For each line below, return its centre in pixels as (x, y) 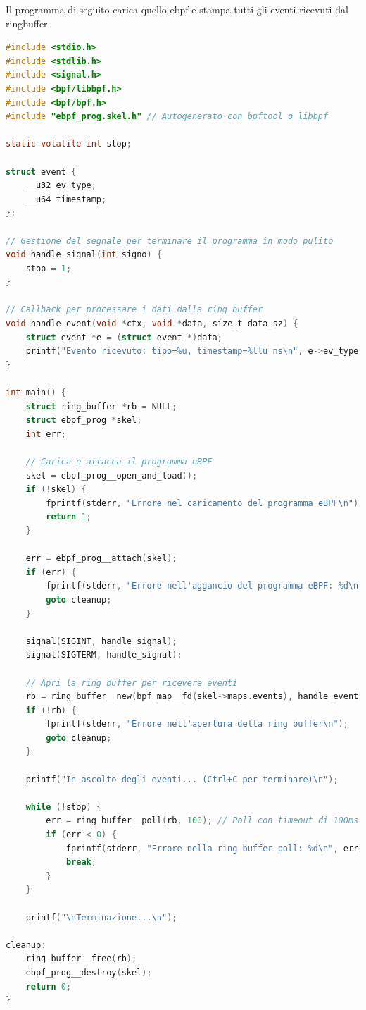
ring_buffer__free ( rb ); (81, 959)
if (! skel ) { (56, 489)
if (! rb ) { (51, 710)
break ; (81, 862)
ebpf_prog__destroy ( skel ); (89, 972)
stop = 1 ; (49, 268)
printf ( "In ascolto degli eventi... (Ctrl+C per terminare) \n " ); (182, 779)
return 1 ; (69, 517)
